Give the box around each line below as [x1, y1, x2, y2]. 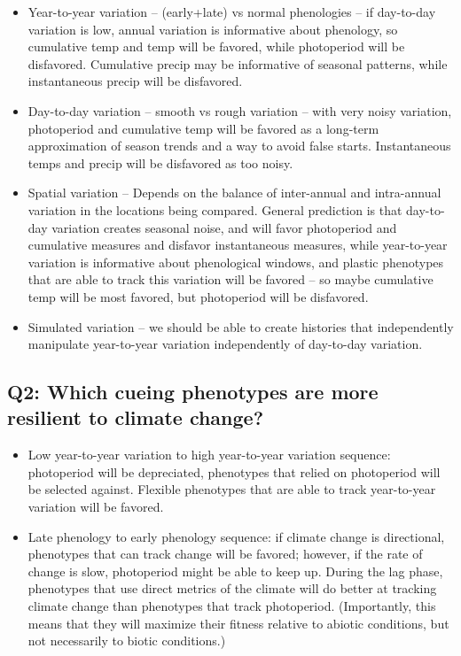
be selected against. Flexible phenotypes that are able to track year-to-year [27, 480, 436, 498]
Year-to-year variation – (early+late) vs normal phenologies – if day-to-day [27, 3, 436, 20]
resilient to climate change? [7, 404, 264, 431]
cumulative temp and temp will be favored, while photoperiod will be [27, 37, 405, 56]
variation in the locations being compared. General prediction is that [27, 200, 402, 219]
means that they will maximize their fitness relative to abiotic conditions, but [27, 614, 449, 632]
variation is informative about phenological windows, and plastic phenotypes [27, 252, 444, 271]
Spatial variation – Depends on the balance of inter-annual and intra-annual [27, 183, 441, 202]
